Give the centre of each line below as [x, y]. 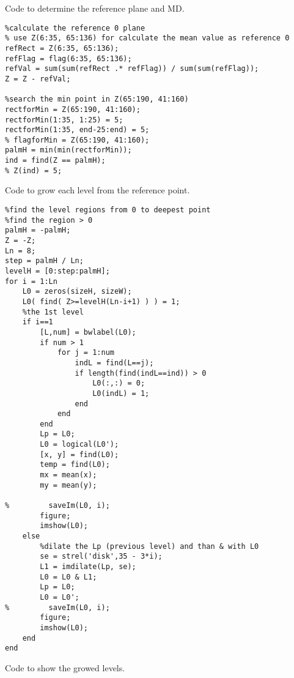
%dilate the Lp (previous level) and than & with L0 [149, 546]
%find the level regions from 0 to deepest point [108, 210]
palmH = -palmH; [38, 230]
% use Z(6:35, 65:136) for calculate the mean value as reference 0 [147, 38]
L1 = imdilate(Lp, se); [88, 567]
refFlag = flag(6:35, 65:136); [68, 58]
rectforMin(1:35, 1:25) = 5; [64, 120]
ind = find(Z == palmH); [55, 161]
